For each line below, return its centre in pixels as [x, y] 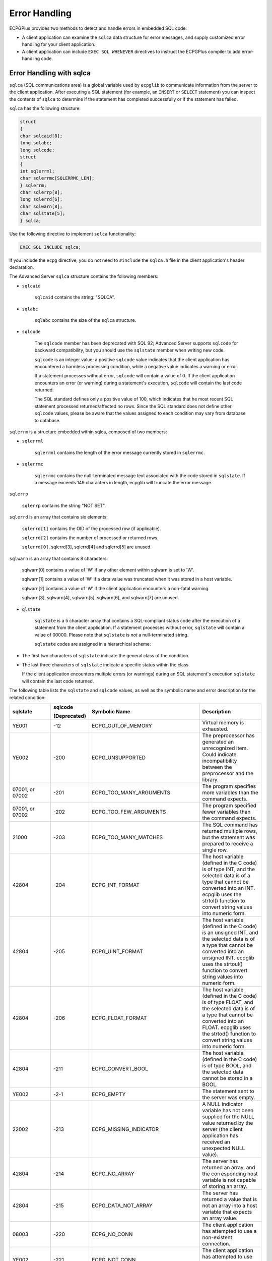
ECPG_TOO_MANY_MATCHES [127, 837]
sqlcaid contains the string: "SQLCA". [75, 297]
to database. [47, 420]
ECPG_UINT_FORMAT [117, 951]
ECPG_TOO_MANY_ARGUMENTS [131, 792]
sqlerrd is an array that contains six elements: [58, 517]
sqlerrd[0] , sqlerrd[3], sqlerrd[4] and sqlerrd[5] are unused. [87, 547]
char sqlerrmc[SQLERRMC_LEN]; [57, 178]
